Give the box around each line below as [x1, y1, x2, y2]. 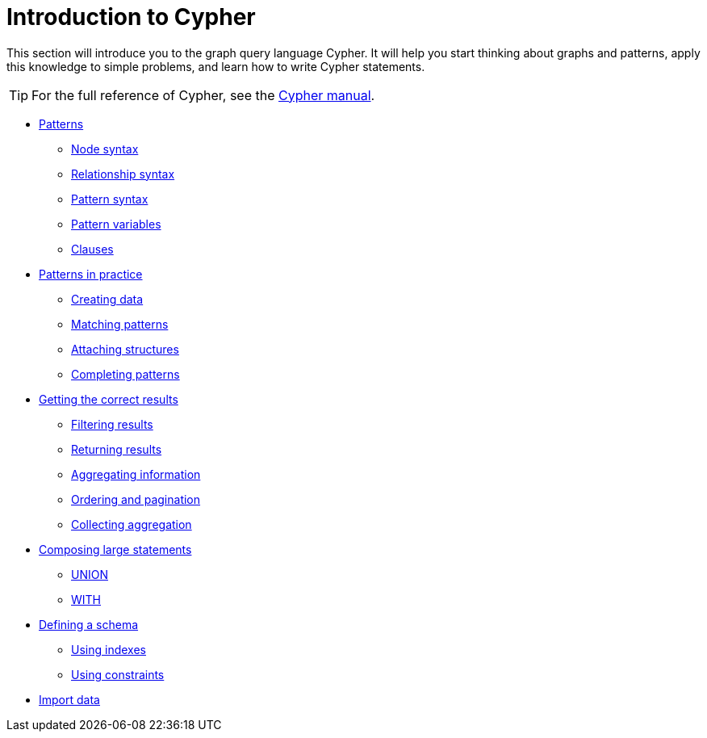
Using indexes [71, 642, 146, 656]
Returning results [71, 442, 162, 456]
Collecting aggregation [71, 517, 192, 531]
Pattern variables [71, 216, 161, 231]
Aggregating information [71, 467, 201, 481]
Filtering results [71, 417, 153, 431]
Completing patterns [71, 367, 180, 381]
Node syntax [71, 141, 139, 156]
